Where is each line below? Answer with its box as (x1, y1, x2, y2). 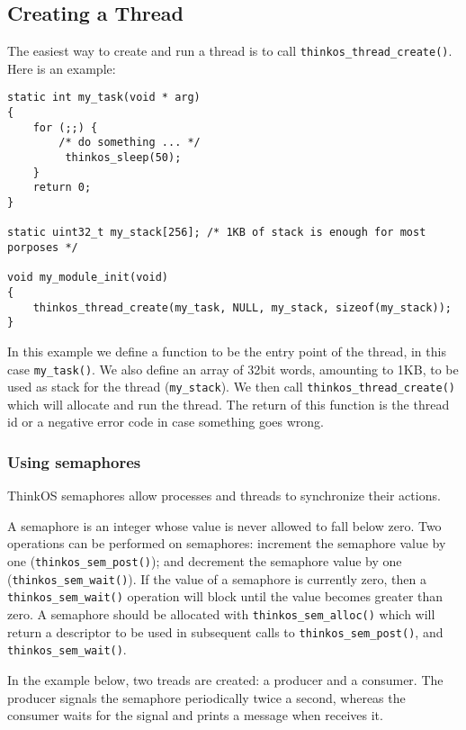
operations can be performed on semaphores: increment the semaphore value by (7, 534, 446, 553)
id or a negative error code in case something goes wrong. (7, 412, 324, 431)
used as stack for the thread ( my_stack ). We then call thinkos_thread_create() (7, 377, 455, 396)
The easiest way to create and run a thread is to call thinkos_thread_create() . (7, 41, 453, 60)
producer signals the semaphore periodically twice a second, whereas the (7, 688, 406, 707)
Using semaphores (7, 450, 141, 473)
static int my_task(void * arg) (7, 91, 201, 104)
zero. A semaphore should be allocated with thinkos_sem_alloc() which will (7, 605, 435, 624)
